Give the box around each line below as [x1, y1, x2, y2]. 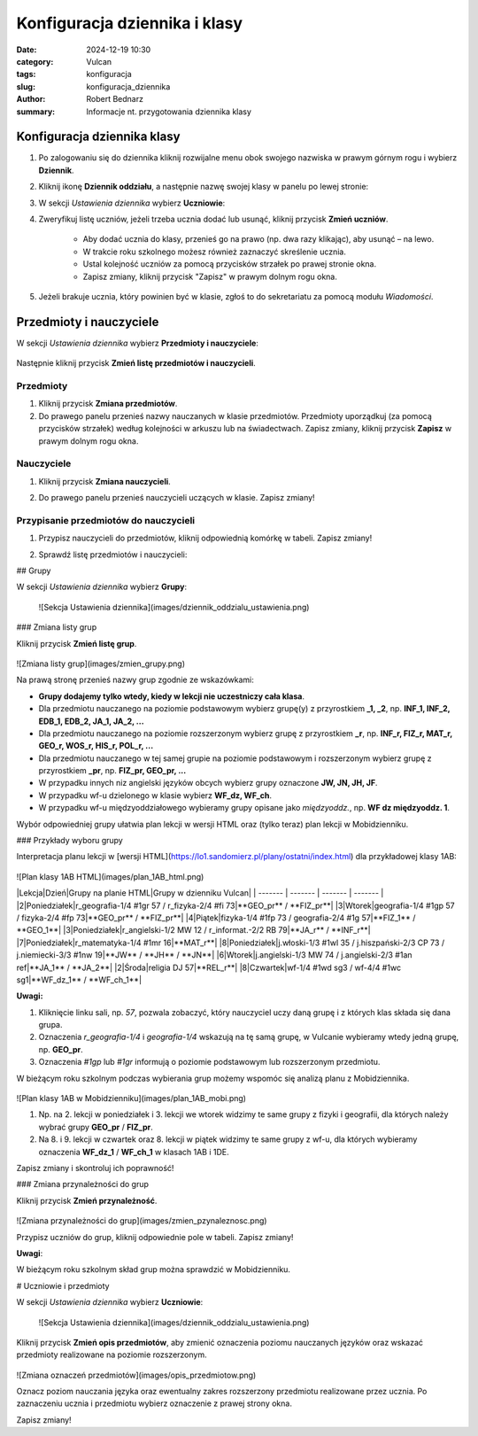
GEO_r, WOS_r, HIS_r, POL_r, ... [38, 741, 154, 751]
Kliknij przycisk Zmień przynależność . [16, 1195, 158, 1206]
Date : [16, 44, 37, 55]
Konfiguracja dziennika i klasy [16, 13, 243, 33]
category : [16, 56, 54, 66]
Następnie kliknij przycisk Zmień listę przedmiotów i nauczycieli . [16, 358, 256, 369]
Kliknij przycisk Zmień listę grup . [16, 638, 137, 648]
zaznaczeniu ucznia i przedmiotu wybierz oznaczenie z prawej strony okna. [16, 1398, 292, 1409]
